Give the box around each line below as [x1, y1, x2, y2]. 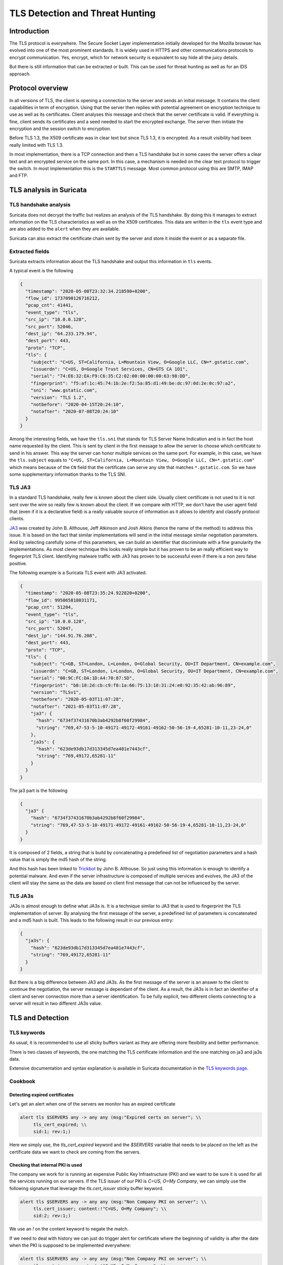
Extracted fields [9, 248, 50, 255]
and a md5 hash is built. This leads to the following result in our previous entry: [9, 917, 174, 923]
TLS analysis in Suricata [9, 186, 87, 194]
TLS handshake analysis [9, 201, 71, 208]
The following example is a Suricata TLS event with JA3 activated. [9, 570, 147, 576]
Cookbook [9, 1078, 35, 1085]
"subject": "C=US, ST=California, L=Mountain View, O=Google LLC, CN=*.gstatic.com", [30, 359, 250, 365]
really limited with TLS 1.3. [9, 142, 64, 148]
